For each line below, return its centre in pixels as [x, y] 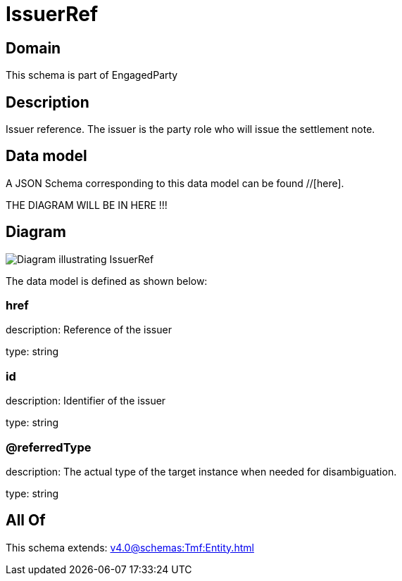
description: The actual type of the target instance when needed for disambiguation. [201, 471]
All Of [26, 521]
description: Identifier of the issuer [86, 401]
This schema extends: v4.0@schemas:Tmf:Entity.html [130, 547]
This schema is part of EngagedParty [92, 75]
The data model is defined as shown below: [107, 281]
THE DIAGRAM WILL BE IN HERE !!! [87, 205]
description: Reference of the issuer [89, 330]
